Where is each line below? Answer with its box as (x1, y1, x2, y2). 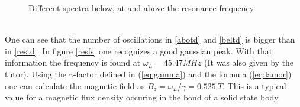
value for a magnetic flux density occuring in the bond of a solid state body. (5, 91, 280, 103)
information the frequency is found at (5, 56, 141, 69)
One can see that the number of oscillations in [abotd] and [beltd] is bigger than (5, 33, 295, 46)
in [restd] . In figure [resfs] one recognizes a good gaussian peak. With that (5, 44, 273, 57)
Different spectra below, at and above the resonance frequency (28, 2, 254, 14)
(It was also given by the (204, 56, 294, 69)
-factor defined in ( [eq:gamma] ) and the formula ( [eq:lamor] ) (73, 67, 292, 80)
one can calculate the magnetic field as (5, 79, 145, 92)
